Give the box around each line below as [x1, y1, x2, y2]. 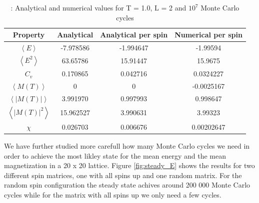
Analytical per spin [100, 29, 168, 40]
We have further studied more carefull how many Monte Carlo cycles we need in [4, 141, 250, 151]
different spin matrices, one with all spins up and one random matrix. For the [4, 170, 242, 180]
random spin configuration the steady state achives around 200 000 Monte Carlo [4, 180, 250, 190]
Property [12, 29, 45, 40]
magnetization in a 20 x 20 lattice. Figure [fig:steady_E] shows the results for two [4, 160, 255, 171]
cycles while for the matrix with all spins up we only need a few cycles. [4, 189, 221, 200]
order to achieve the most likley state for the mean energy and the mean [4, 150, 226, 161]
